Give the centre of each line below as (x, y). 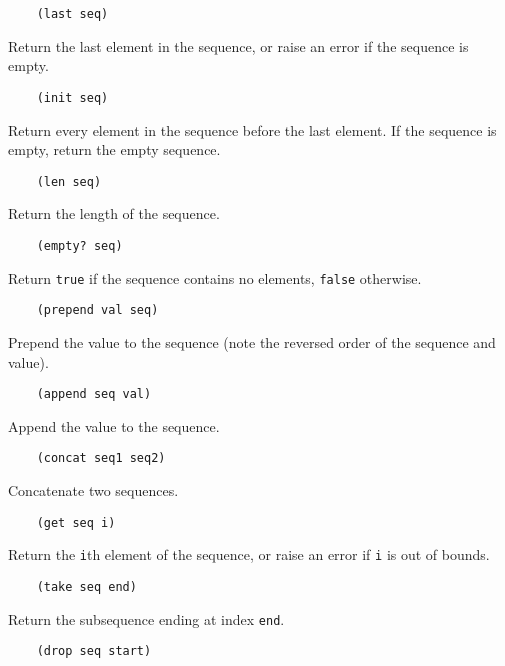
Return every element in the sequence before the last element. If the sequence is (252, 129)
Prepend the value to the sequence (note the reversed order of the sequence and (252, 341)
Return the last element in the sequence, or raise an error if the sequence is (238, 45)
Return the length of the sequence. (114, 213)
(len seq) (69, 181)
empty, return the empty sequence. (114, 149)
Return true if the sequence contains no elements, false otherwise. (215, 277)
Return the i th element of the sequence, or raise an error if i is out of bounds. (249, 554)
